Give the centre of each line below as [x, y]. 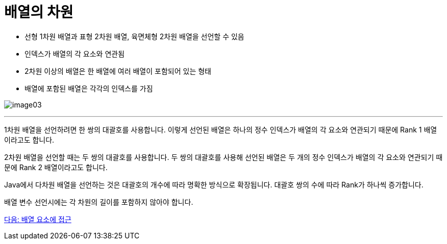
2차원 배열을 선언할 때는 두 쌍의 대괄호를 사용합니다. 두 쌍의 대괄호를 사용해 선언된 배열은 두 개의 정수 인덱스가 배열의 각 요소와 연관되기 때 [224, 157]
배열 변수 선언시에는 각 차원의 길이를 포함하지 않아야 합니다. [99, 202]
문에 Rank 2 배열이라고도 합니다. [56, 167]
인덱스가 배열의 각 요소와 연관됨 [75, 53]
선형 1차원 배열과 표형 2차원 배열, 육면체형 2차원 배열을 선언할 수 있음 [134, 36]
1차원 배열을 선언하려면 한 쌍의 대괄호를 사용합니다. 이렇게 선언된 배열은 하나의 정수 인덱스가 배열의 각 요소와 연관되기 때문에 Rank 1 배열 [221, 129]
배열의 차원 [39, 12]
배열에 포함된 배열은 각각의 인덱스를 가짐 [89, 88]
